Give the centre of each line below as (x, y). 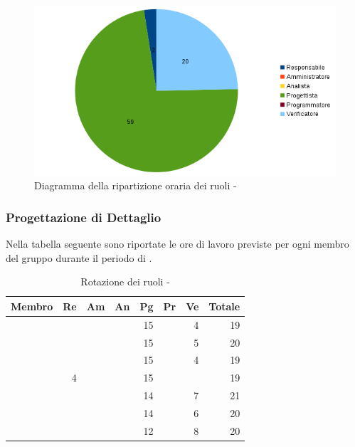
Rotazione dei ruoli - (125, 282)
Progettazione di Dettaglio (84, 217)
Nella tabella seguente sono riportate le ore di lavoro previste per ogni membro (177, 244)
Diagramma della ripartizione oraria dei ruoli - (136, 185)
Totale (224, 306)
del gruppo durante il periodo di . (79, 257)
